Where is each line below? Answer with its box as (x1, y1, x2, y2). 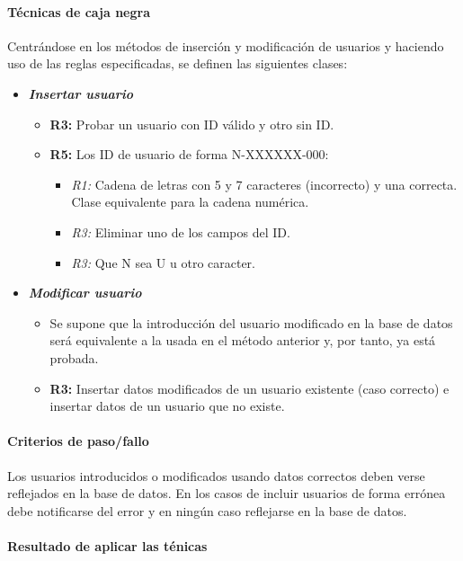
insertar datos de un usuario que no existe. (49, 396, 285, 415)
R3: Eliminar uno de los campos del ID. (71, 222, 290, 241)
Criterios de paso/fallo (7, 432, 149, 450)
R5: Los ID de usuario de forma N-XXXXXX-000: (49, 145, 329, 164)
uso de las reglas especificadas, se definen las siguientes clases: (7, 54, 348, 73)
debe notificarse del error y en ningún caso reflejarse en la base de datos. (7, 501, 407, 520)
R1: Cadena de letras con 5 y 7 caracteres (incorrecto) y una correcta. (71, 174, 458, 193)
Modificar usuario (28, 283, 142, 302)
